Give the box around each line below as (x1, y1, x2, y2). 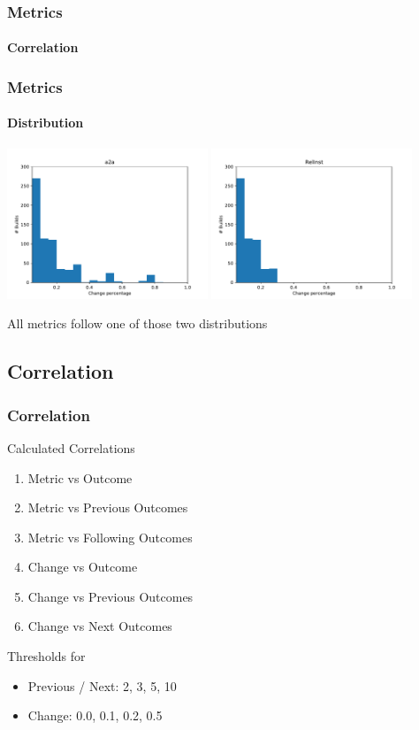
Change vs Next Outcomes (27, 617, 172, 635)
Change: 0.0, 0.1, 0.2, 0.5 (27, 706, 163, 725)
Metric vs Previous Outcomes (27, 498, 188, 517)
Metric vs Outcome (27, 468, 133, 487)
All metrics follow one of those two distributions (7, 314, 268, 333)
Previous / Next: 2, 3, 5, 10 (27, 676, 177, 695)
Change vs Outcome (27, 557, 138, 576)
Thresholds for (7, 647, 86, 665)
